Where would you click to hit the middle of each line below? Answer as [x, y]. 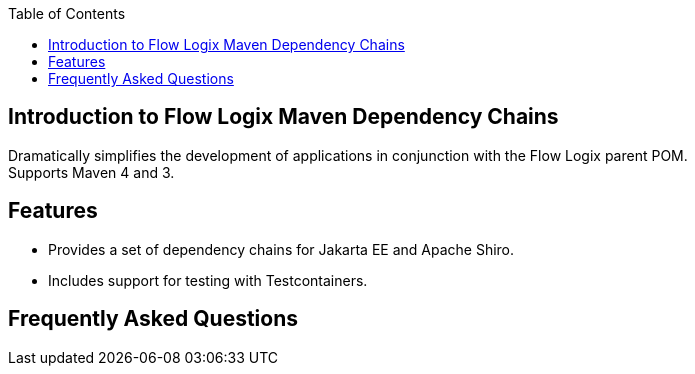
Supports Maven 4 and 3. [91, 172]
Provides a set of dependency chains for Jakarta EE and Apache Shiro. [281, 249]
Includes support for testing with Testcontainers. [208, 280]
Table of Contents [67, 13]
